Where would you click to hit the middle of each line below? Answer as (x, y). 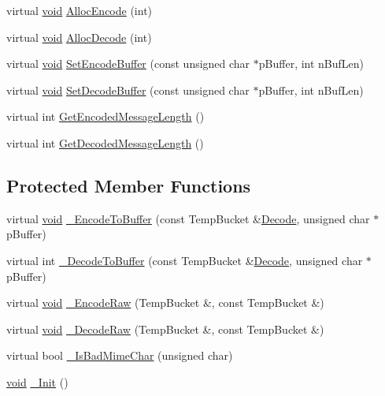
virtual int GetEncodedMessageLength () (106, 116)
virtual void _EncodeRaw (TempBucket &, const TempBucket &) (165, 303)
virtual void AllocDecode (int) (79, 37)
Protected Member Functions (129, 185)
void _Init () (37, 381)
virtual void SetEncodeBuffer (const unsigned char (128, 64)
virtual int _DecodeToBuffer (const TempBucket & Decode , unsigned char (185, 260)
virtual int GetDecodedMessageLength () (105, 142)
